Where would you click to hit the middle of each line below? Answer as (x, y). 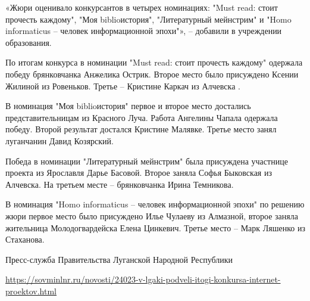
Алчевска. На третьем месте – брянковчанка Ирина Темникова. (120, 184)
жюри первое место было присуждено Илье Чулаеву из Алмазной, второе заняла (152, 215)
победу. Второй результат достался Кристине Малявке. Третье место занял (141, 129)
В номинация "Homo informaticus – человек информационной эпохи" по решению (155, 204)
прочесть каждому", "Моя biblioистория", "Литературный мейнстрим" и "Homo (148, 19)
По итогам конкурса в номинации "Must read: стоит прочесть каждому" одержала (154, 62)
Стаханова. (25, 239)
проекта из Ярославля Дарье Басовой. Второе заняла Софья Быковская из (139, 173)
